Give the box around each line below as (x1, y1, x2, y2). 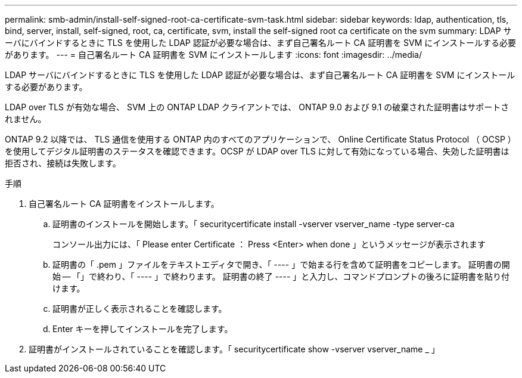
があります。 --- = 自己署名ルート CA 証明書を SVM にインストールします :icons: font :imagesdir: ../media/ (5, 49, 422, 60)
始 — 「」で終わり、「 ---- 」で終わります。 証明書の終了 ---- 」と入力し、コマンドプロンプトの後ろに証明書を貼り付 (52, 271, 509, 281)
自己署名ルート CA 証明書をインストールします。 (29, 199, 219, 209)
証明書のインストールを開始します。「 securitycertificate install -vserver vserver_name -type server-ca (52, 219, 455, 229)
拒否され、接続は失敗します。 (5, 158, 121, 168)
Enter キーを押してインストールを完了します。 (52, 324, 233, 334)
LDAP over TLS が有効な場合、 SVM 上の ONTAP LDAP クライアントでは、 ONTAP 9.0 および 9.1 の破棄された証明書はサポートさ (5, 102, 509, 112)
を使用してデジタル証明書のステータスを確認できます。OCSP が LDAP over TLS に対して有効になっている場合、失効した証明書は (5, 146, 509, 156)
